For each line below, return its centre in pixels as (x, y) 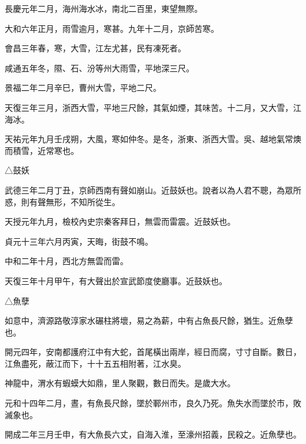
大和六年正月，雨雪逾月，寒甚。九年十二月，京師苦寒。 (112, 28)
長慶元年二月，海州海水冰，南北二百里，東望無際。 (104, 8)
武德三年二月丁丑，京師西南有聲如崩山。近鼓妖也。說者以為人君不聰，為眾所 (153, 190)
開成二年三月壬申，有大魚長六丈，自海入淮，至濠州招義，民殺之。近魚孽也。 (153, 434)
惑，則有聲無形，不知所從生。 (62, 201)
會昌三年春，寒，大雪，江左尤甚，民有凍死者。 (95, 48)
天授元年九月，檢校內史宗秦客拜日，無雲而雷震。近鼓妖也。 (120, 221)
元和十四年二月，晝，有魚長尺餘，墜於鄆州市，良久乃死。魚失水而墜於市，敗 (153, 403)
